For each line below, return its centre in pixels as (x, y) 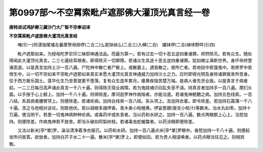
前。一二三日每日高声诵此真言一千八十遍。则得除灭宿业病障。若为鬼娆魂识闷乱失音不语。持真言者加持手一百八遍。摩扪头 (131, 88)
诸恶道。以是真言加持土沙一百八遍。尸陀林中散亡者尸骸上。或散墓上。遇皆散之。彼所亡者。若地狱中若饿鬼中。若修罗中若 (131, 67)
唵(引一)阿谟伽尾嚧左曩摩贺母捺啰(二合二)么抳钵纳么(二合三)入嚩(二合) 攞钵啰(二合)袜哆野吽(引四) (116, 45)
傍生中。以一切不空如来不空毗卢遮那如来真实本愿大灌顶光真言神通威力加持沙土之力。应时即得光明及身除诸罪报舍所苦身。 (131, 74)
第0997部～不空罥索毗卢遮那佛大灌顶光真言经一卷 (109, 13)
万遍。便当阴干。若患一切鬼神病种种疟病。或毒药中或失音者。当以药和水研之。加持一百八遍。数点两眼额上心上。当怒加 (128, 115)
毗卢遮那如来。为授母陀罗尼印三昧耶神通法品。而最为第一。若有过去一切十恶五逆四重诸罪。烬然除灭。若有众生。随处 (135, 54)
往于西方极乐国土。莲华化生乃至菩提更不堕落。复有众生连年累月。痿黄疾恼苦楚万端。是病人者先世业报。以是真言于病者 (128, 81)
